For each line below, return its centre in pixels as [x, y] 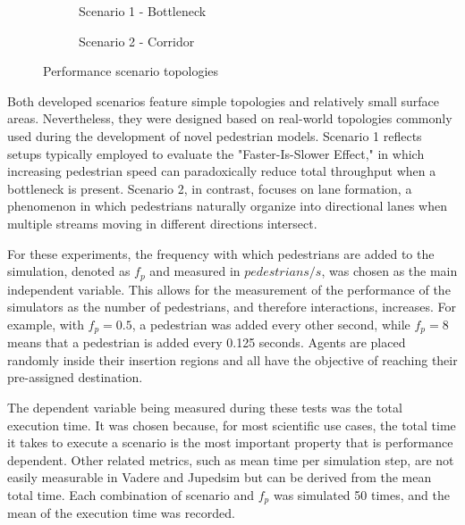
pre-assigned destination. [75, 377]
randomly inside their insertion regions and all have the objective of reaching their [232, 359]
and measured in [195, 271]
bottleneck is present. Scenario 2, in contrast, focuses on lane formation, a [210, 188]
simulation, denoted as [69, 271]
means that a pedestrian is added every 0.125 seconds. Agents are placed [207, 342]
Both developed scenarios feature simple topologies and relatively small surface [224, 100]
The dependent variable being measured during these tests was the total [205, 407]
